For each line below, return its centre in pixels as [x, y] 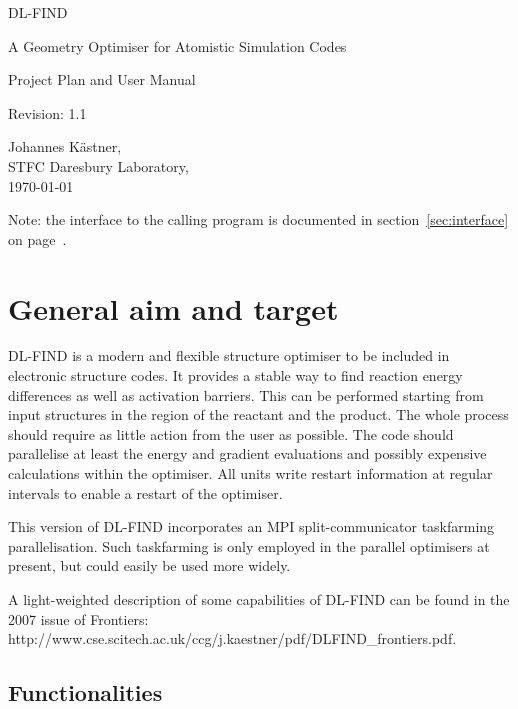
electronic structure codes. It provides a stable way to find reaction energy [235, 375]
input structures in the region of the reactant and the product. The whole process [258, 414]
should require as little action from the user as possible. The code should [231, 433]
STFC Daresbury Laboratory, [98, 165]
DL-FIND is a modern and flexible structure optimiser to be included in [229, 355]
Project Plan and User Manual [102, 79]
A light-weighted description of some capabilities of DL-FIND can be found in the [259, 599]
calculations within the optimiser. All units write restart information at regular [250, 473]
